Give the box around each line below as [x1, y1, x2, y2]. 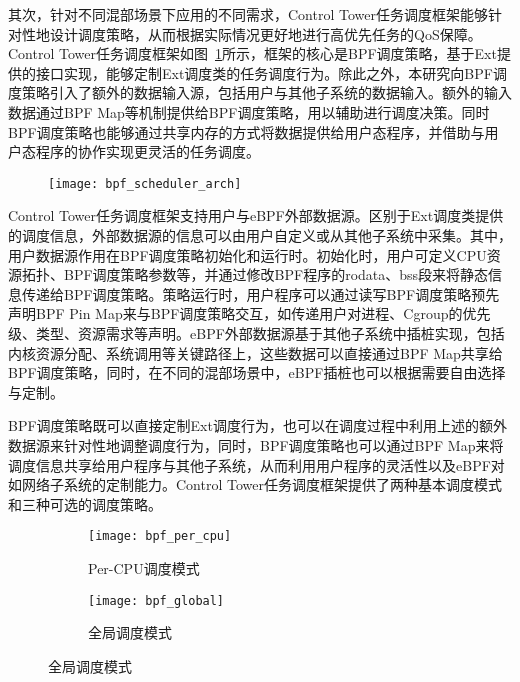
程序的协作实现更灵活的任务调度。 [35, 141, 260, 162]
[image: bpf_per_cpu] [88, 529, 232, 544]
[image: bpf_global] [88, 593, 225, 608]
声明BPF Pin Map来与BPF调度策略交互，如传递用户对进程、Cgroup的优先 [8, 303, 491, 324]
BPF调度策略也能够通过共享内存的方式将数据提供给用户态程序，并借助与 [8, 121, 485, 142]
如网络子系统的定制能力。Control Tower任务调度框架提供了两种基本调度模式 [8, 474, 502, 495]
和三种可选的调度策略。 [8, 493, 162, 514]
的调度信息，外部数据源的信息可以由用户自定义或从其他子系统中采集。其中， [8, 225, 512, 245]
